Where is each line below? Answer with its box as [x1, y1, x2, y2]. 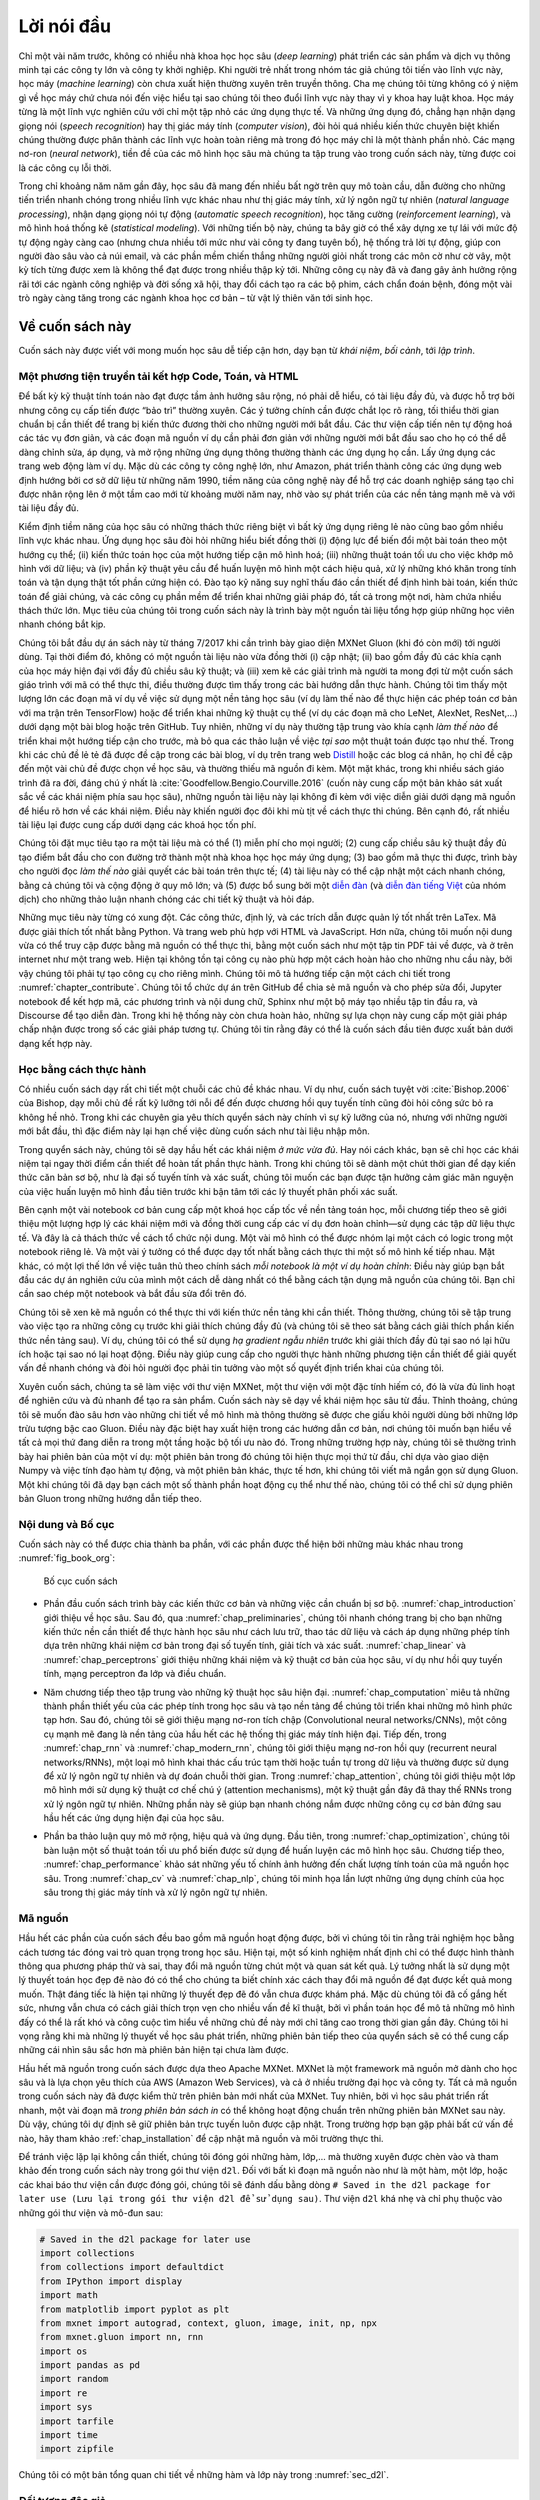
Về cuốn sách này [18, 318, 132, 335]
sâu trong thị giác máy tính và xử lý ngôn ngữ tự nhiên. [43, 1886, 269, 1899]
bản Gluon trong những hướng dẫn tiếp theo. [18, 1492, 202, 1504]
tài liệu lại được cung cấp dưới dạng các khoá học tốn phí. [18, 818, 257, 830]
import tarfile [39, 2415, 114, 2427]
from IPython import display [39, 2275, 183, 2287]
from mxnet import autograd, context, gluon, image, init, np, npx [39, 2317, 378, 2329]
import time [39, 2430, 99, 2441]
